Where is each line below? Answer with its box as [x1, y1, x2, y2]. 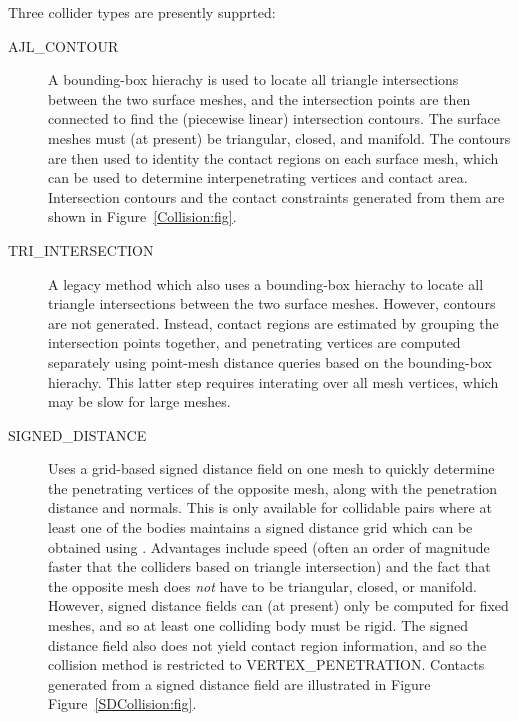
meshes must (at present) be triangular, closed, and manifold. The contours [48, 127, 511, 148]
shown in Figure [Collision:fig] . [48, 206, 237, 227]
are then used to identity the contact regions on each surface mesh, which [48, 147, 499, 168]
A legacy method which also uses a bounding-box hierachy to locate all [48, 273, 484, 294]
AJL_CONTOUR [8, 35, 119, 56]
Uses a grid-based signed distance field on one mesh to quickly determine [48, 458, 495, 479]
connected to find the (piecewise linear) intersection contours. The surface [48, 108, 500, 129]
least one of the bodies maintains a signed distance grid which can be [48, 517, 473, 538]
